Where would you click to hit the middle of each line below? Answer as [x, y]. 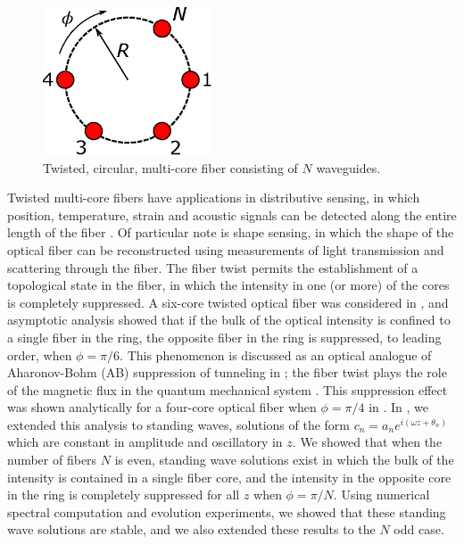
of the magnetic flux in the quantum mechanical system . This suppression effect [228, 389]
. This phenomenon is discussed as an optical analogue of [276, 354]
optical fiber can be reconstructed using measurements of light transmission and [226, 249]
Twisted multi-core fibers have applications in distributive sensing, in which [214, 198]
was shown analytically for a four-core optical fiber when [162, 407]
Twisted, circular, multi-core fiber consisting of [170, 167]
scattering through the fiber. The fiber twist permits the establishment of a [213, 267]
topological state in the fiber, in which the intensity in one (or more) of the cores [228, 285]
